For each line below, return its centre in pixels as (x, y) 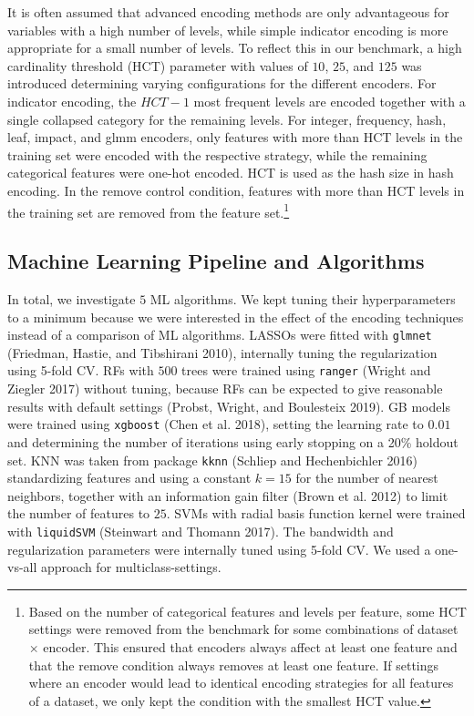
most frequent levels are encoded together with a (330, 101)
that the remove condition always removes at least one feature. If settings (234, 665)
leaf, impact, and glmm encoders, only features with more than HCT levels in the (235, 137)
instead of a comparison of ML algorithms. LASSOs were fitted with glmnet (220, 335)
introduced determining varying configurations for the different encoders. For (222, 83)
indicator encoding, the (72, 101)
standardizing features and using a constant (129, 478)
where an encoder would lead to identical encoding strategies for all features (241, 683)
